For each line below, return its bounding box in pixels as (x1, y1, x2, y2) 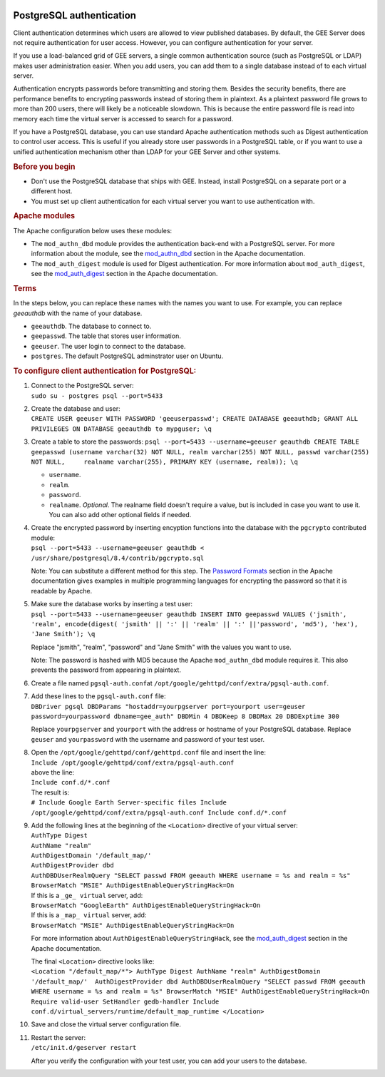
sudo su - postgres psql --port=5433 (31, 392, 163, 399)
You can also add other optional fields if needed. (48, 510, 192, 519)
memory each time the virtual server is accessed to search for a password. (13, 114, 234, 123)
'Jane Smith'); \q (31, 630, 96, 638)
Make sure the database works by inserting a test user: (31, 600, 192, 608)
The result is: (31, 788, 70, 797)
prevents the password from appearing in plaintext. (31, 665, 182, 674)
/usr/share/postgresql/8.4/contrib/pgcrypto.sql (31, 553, 205, 562)
